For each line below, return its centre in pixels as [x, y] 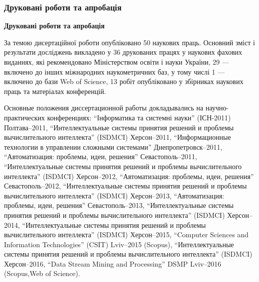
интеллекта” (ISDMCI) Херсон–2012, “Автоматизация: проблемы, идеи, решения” [129, 176]
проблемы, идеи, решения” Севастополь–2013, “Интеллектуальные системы [119, 205]
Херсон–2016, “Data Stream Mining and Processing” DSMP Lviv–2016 [113, 263]
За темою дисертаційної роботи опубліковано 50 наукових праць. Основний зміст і [129, 42]
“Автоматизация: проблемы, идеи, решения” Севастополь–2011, [101, 156]
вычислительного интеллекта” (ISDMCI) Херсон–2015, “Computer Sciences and [126, 235]
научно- [217, 108]
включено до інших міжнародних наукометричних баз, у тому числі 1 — [114, 71]
